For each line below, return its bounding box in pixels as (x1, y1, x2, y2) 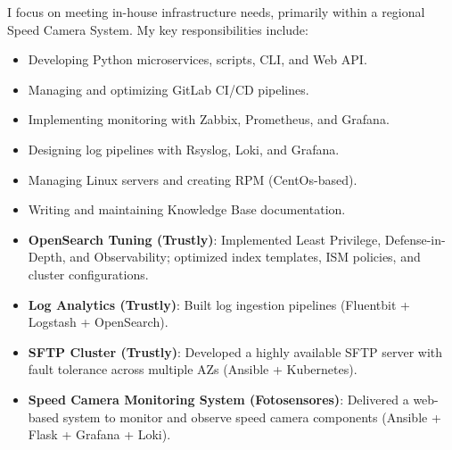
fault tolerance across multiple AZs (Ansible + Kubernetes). (28, 360, 357, 379)
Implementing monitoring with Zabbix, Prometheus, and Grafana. (28, 110, 390, 129)
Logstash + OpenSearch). (28, 312, 168, 331)
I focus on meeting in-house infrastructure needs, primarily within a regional (7, 3, 425, 21)
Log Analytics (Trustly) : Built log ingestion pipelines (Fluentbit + (28, 295, 410, 313)
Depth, (28, 247, 66, 266)
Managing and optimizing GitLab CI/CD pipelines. (28, 79, 309, 98)
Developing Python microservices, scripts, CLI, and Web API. (28, 50, 367, 69)
